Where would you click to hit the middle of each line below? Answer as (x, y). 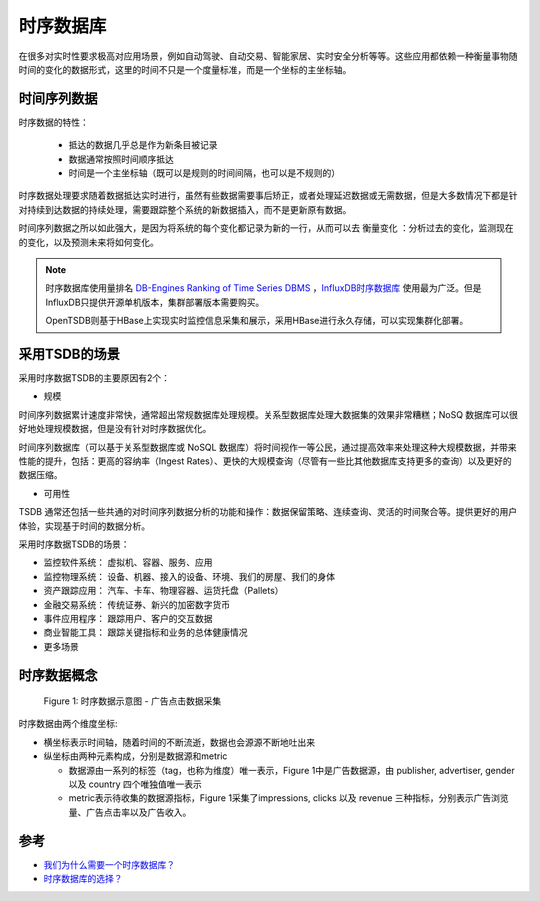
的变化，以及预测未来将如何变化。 (88, 242)
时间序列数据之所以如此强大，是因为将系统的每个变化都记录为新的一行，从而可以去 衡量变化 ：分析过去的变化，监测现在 (266, 228)
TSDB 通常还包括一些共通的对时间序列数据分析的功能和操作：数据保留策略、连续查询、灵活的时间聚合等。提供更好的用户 (268, 512)
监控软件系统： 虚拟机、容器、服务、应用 (128, 562)
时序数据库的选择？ (83, 879)
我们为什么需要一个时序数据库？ (109, 864)
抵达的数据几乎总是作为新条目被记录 (143, 145)
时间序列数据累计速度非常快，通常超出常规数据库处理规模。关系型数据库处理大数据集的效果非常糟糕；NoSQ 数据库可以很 (268, 414)
